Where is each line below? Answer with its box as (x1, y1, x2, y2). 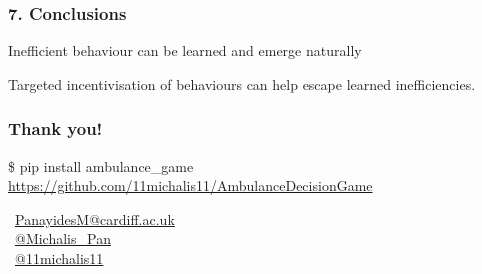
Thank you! (8, 116, 103, 141)
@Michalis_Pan (15, 228, 111, 249)
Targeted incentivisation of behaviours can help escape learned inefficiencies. (8, 73, 476, 94)
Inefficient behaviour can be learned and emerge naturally (8, 40, 362, 61)
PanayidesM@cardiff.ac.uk (15, 208, 175, 229)
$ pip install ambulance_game (8, 155, 194, 176)
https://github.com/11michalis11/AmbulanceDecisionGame (8, 175, 373, 196)
